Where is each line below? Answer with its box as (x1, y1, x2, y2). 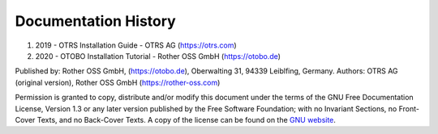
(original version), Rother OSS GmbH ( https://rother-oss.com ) (15, 77, 221, 87)
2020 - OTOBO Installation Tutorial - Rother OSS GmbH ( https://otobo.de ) (35, 51, 281, 61)
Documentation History (15, 12, 176, 30)
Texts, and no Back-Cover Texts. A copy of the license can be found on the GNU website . (36, 115, 337, 124)
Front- (398, 103, 419, 113)
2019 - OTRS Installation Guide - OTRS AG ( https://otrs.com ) (35, 40, 237, 50)
